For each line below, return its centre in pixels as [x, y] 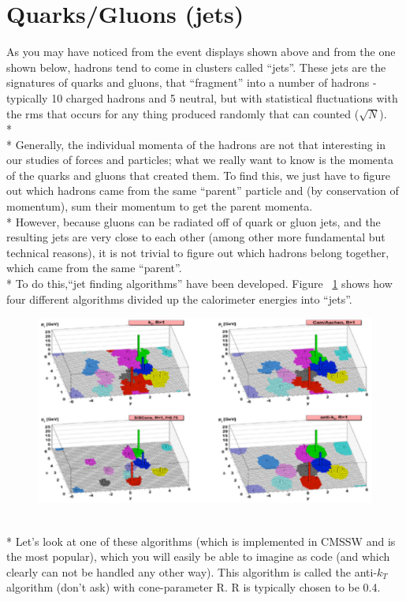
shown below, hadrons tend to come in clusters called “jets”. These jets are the [196, 67]
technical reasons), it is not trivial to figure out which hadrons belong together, [198, 252]
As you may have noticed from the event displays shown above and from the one [201, 52]
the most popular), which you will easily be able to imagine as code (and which [198, 556]
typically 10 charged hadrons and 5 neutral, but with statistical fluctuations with [202, 97]
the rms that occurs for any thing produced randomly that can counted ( [183, 113]
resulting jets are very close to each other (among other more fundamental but [196, 237]
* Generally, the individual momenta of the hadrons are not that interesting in [196, 144]
